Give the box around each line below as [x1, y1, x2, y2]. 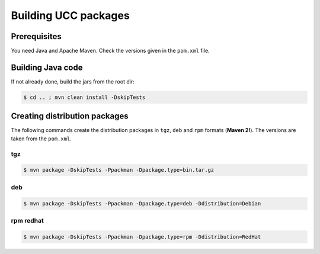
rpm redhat [11, 216, 44, 224]
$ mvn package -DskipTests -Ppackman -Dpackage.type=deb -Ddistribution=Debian [23, 200, 261, 207]
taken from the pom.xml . [11, 135, 72, 142]
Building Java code [11, 62, 83, 72]
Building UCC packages [11, 9, 130, 22]
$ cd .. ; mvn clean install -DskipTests [23, 94, 146, 101]
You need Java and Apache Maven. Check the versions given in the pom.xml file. [11, 47, 210, 54]
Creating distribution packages [11, 111, 129, 121]
